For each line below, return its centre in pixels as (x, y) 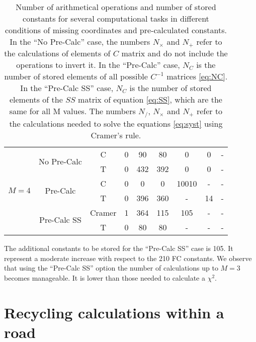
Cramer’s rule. (116, 135)
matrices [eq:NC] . (197, 76)
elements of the (36, 99)
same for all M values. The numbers (72, 111)
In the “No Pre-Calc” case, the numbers (80, 41)
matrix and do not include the (175, 53)
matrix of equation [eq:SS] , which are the (150, 99)
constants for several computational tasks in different (116, 18)
